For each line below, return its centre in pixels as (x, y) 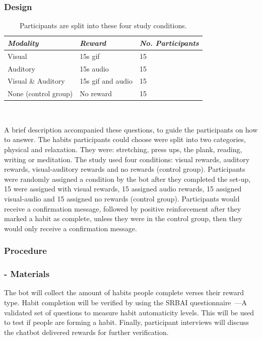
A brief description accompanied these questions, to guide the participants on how (131, 129)
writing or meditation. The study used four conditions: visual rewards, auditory (127, 159)
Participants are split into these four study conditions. (103, 25)
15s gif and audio (106, 81)
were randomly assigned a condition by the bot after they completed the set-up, (127, 179)
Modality (23, 43)
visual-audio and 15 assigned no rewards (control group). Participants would (122, 199)
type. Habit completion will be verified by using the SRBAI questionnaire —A (126, 302)
